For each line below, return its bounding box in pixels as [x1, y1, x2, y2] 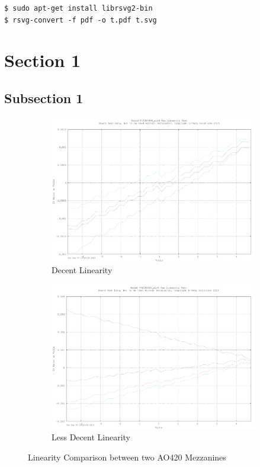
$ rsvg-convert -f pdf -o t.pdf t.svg [4, 15, 157, 24]
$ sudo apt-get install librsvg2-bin [4, 4, 153, 12]
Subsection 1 [4, 88, 84, 107]
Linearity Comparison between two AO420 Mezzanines [28, 450, 226, 463]
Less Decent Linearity [52, 431, 130, 443]
